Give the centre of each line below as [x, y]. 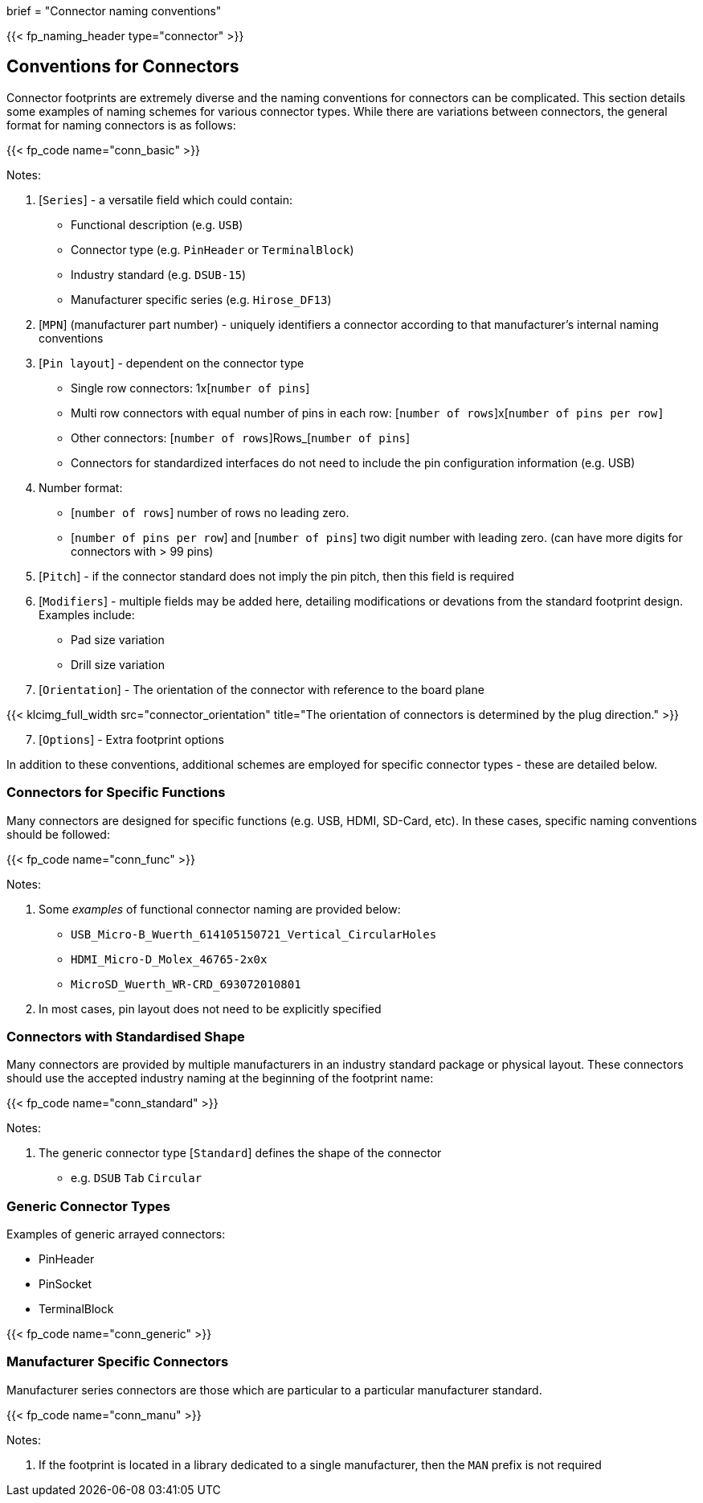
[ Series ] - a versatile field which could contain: [166, 199]
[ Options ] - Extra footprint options [131, 739]
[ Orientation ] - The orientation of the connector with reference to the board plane [262, 689]
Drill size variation [118, 664]
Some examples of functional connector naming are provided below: [220, 909]
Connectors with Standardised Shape [126, 1036]
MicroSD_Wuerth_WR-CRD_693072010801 [186, 984]
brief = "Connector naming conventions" [114, 11]
